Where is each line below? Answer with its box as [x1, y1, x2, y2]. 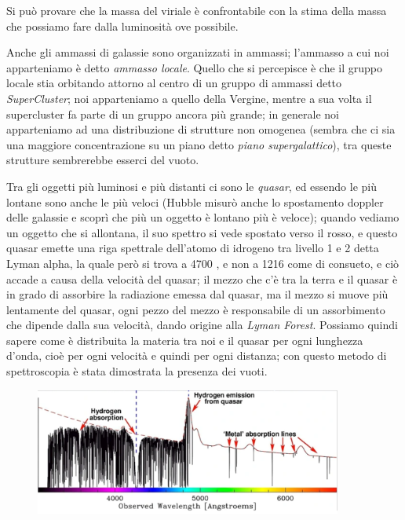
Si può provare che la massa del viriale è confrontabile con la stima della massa [6, 2, 387, 18]
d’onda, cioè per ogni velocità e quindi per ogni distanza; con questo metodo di [6, 347, 387, 364]
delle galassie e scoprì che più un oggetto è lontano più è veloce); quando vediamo [6, 209, 400, 225]
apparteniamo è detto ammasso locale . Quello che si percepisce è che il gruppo [6, 59, 383, 75]
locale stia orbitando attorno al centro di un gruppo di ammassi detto [6, 75, 342, 91]
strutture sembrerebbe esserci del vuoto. [6, 152, 199, 168]
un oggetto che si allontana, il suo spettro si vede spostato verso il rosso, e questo [6, 224, 398, 240]
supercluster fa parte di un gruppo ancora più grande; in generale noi [6, 105, 339, 122]
